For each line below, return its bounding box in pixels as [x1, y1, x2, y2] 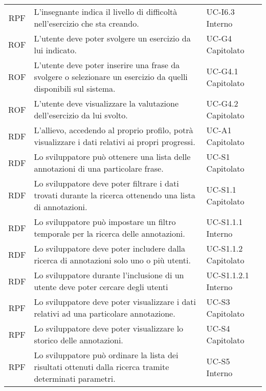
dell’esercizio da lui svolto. [34, 109, 128, 121]
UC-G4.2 [206, 97, 238, 109]
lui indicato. [34, 44, 77, 56]
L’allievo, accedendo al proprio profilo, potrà [34, 124, 193, 136]
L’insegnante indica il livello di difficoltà [34, 6, 178, 17]
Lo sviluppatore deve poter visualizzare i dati [34, 296, 196, 307]
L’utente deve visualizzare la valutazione [34, 97, 179, 109]
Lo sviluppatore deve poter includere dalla [34, 242, 186, 254]
